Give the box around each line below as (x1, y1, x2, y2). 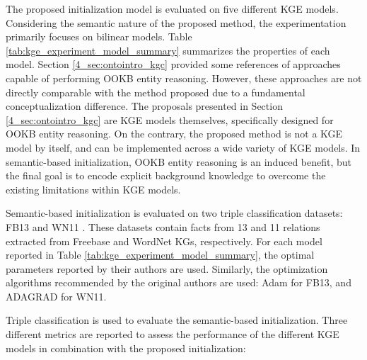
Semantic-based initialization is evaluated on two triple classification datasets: (6, 206, 343, 220)
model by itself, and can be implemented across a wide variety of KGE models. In (6, 140, 361, 154)
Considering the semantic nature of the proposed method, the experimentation (6, 15, 346, 30)
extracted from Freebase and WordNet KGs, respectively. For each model (6, 233, 322, 248)
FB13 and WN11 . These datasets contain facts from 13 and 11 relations (6, 219, 320, 234)
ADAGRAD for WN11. (6, 288, 107, 303)
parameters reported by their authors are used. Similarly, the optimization (6, 261, 328, 276)
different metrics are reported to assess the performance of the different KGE (6, 327, 339, 342)
